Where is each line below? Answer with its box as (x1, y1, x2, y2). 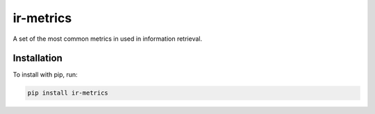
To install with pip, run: (12, 70, 78, 79)
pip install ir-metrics (27, 89, 109, 97)
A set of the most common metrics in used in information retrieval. (12, 35, 203, 43)
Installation (12, 53, 62, 64)
